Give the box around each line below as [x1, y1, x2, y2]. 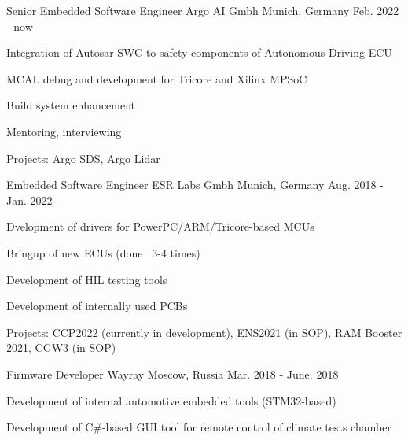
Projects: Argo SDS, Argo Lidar [6, 150, 160, 166]
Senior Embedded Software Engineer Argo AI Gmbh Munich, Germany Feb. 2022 [6, 2, 399, 18]
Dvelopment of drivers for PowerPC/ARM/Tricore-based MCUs [6, 218, 314, 235]
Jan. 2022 [6, 191, 53, 208]
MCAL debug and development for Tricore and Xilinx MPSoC [6, 70, 307, 87]
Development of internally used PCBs [6, 298, 188, 314]
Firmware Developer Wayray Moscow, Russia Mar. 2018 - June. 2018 [6, 365, 339, 382]
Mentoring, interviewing [6, 123, 122, 139]
